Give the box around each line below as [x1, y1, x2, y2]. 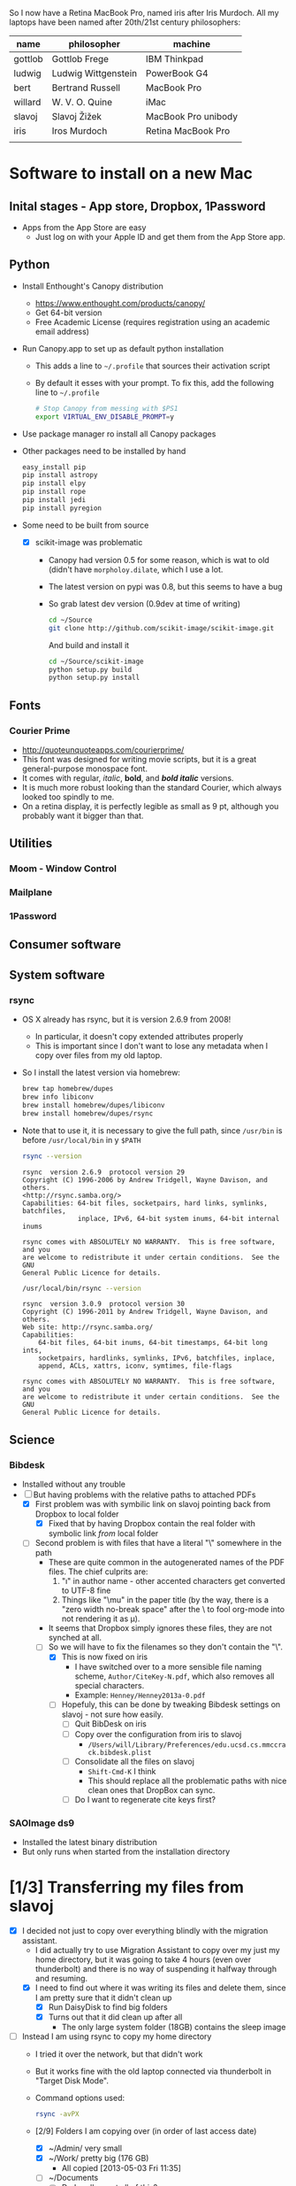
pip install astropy [21, 471, 98, 480]
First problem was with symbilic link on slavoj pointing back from [34, 1499, 271, 1510]
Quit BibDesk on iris [74, 1719, 148, 1729]
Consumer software [9, 938, 122, 953]
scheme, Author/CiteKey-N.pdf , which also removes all [74, 1671, 276, 1681]
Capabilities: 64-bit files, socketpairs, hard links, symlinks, [21, 1199, 268, 1208]
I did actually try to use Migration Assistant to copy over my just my [34, 1945, 280, 1956]
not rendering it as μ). [61, 1613, 140, 1624]
